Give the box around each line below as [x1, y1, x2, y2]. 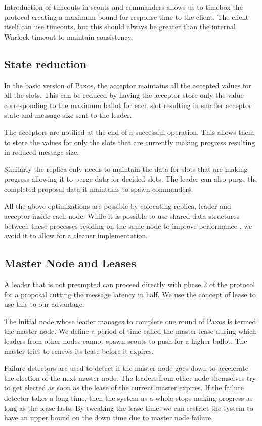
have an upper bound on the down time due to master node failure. [4, 412, 213, 423]
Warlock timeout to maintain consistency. [4, 31, 133, 42]
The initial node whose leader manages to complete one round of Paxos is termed [4, 315, 256, 326]
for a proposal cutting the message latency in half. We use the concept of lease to [4, 289, 256, 299]
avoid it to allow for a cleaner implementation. [4, 230, 148, 241]
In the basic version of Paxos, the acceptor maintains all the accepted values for [4, 80, 251, 90]
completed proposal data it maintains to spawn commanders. [4, 183, 193, 194]
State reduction [4, 56, 87, 72]
